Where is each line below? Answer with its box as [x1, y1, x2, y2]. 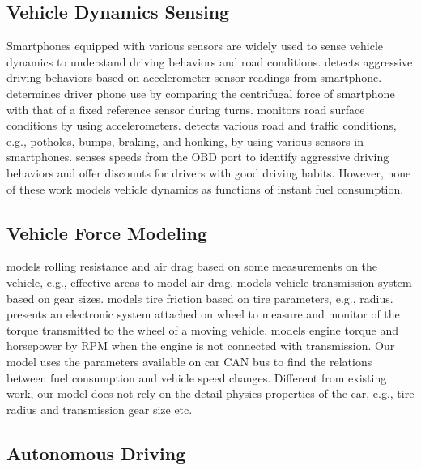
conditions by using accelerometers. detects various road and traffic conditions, [6, 117, 397, 134]
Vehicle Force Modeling [6, 220, 208, 245]
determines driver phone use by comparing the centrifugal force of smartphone [6, 84, 395, 101]
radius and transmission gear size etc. [6, 400, 193, 417]
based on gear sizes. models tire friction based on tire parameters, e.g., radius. [6, 289, 393, 306]
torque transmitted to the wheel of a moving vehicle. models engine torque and [6, 321, 399, 338]
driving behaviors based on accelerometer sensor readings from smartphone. [6, 69, 382, 86]
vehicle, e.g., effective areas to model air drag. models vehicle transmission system [6, 273, 412, 290]
